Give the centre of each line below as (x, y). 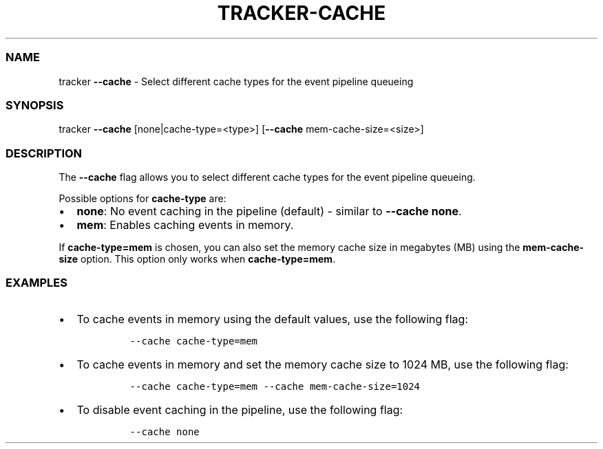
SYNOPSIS (35, 105)
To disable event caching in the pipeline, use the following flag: (240, 409)
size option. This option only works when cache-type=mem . (197, 259)
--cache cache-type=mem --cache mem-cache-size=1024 (275, 386)
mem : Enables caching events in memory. (185, 225)
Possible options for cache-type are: (142, 198)
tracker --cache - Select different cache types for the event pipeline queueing (236, 81)
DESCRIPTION (44, 153)
